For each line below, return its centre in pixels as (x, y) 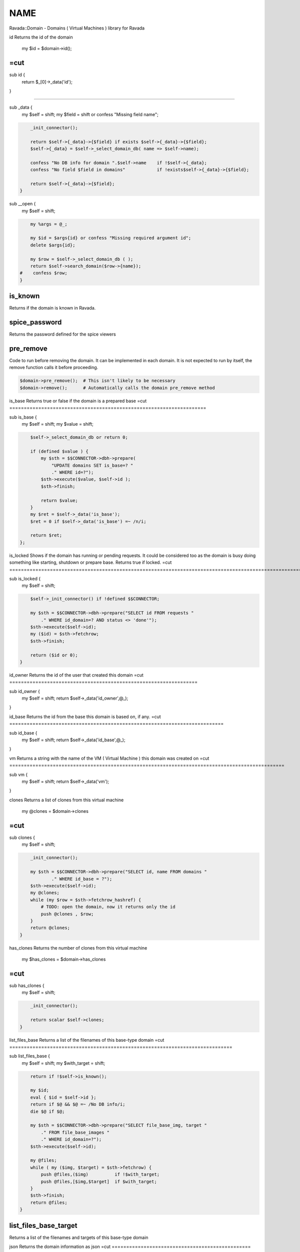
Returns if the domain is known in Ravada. (52, 308)
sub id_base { (23, 733)
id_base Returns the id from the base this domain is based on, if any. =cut (85, 717)
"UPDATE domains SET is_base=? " (92, 465)
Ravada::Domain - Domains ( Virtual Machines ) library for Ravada (77, 28)
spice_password (35, 322)
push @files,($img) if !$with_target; (100, 1175)
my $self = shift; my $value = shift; (57, 424)
